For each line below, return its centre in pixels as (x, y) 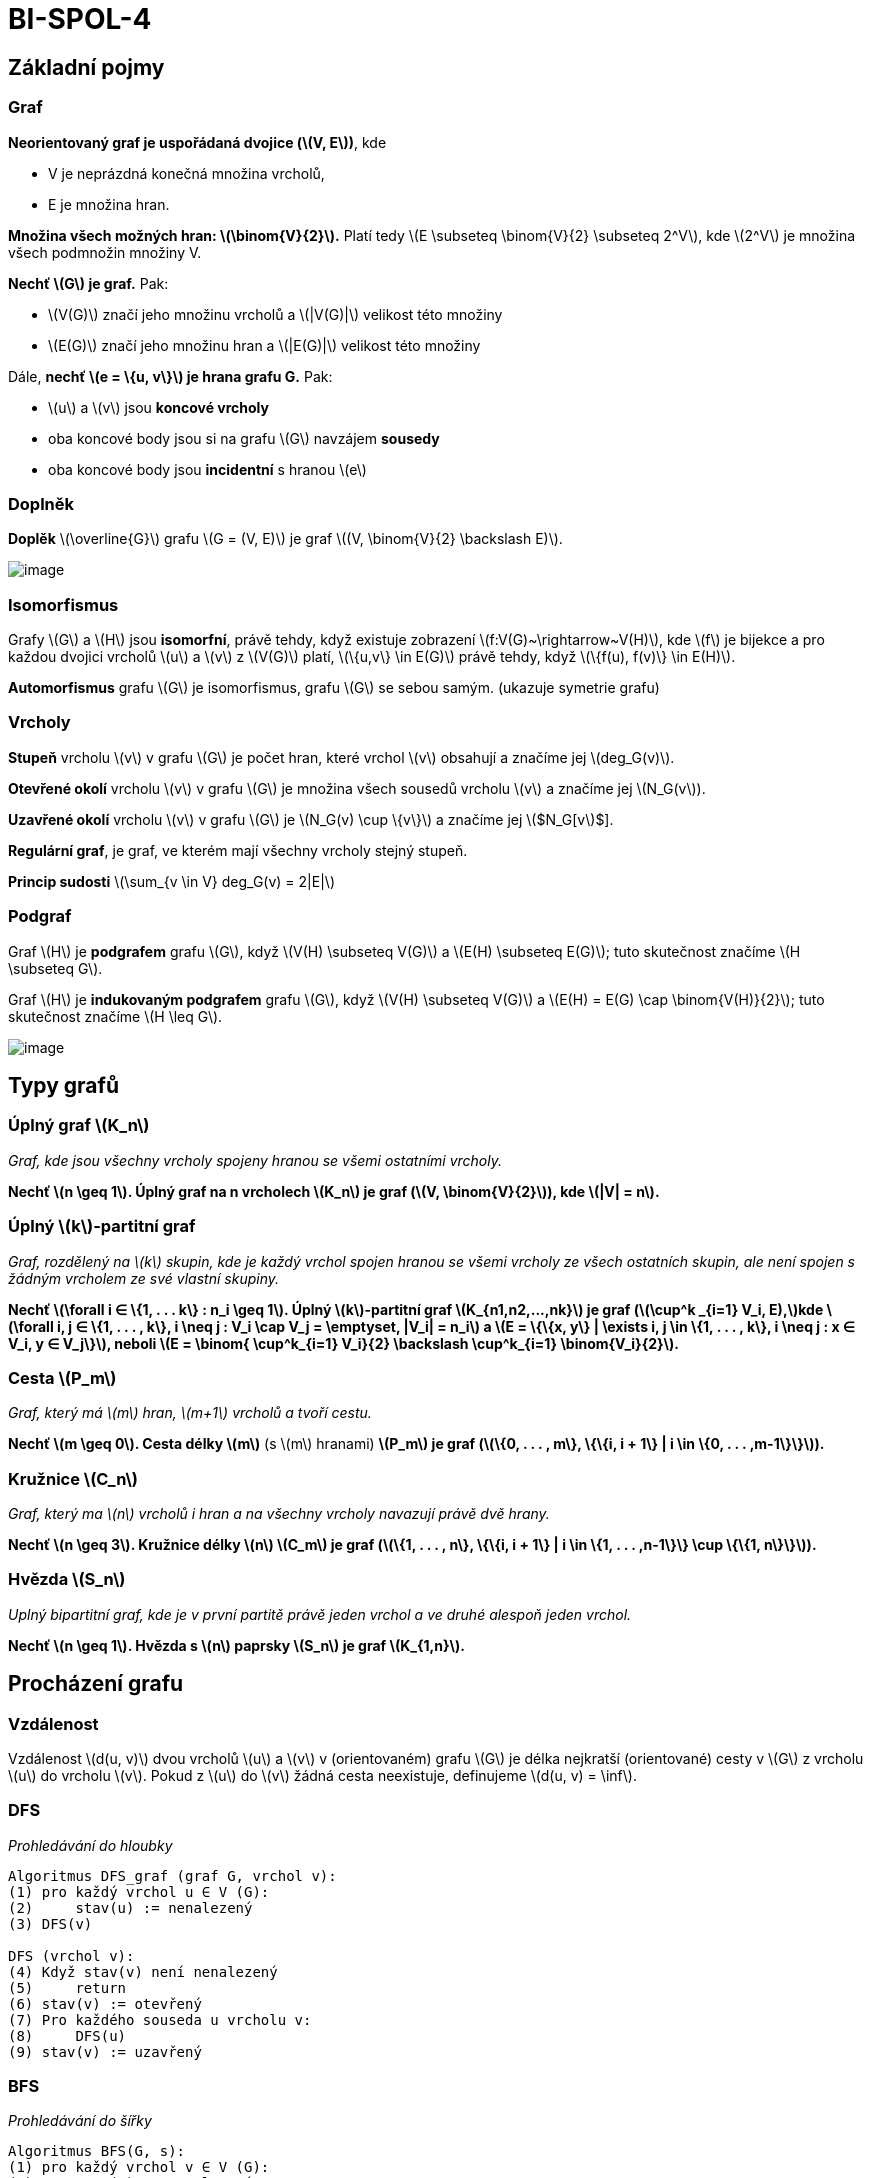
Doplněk (41, 503)
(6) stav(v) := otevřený (105, 2003)
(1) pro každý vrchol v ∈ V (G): (139, 2167)
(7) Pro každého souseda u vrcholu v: (160, 2019)
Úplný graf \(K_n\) (79, 1125)
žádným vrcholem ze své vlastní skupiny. (143, 1278)
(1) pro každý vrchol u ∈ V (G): (139, 1891)
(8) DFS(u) (67, 2035)
